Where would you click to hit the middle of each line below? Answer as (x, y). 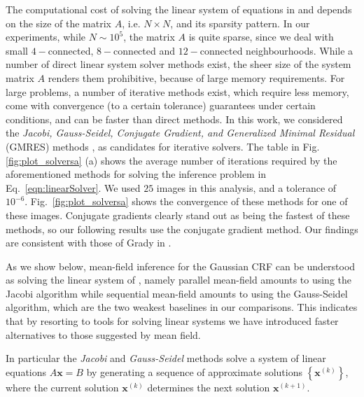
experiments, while (46, 37)
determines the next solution (209, 387)
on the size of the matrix (58, 23)
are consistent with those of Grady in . (89, 243)
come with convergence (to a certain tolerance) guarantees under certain (161, 105)
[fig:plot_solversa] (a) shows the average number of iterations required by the (171, 160)
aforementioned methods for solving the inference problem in (136, 174)
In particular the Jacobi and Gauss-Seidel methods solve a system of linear (166, 358)
